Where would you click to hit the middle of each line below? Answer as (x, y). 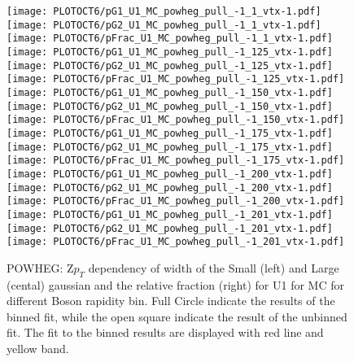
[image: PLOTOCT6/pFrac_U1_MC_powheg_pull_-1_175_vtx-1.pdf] (176, 161)
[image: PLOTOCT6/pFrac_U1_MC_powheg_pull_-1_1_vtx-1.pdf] (170, 39)
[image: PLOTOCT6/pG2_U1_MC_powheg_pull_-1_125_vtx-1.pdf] (170, 65)
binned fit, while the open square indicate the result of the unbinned (177, 316)
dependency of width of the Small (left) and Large (214, 267)
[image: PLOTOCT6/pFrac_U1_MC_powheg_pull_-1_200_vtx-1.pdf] (176, 201)
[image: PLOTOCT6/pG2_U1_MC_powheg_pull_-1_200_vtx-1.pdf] (170, 188)
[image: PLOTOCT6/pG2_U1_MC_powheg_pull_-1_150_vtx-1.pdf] (170, 106)
